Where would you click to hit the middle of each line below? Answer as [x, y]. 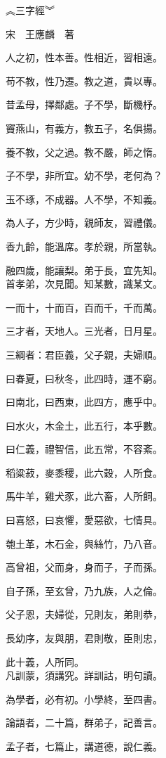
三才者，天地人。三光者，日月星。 [84, 331]
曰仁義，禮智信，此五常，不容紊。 [84, 449]
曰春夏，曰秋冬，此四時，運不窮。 [84, 378]
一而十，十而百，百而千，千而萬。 [84, 307]
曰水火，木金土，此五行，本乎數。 [84, 425]
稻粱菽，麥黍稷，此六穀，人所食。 [84, 472]
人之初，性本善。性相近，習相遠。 [84, 57]
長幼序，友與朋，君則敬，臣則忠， [84, 638]
